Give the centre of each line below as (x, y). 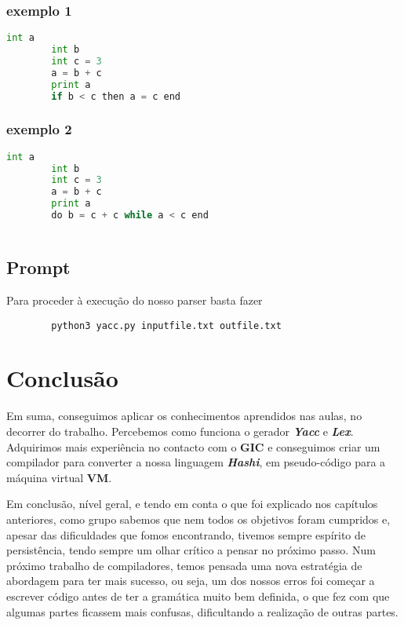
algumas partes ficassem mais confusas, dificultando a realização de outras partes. (202, 611)
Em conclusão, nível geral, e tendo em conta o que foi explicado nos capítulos (192, 504)
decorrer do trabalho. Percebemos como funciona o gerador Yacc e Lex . (180, 431)
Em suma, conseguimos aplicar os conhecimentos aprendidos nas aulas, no (184, 416)
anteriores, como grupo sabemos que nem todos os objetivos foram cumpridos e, (198, 519)
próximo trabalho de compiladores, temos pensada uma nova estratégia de (184, 565)
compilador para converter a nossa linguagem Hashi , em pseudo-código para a (196, 462)
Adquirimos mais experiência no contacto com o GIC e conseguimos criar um (193, 446)
